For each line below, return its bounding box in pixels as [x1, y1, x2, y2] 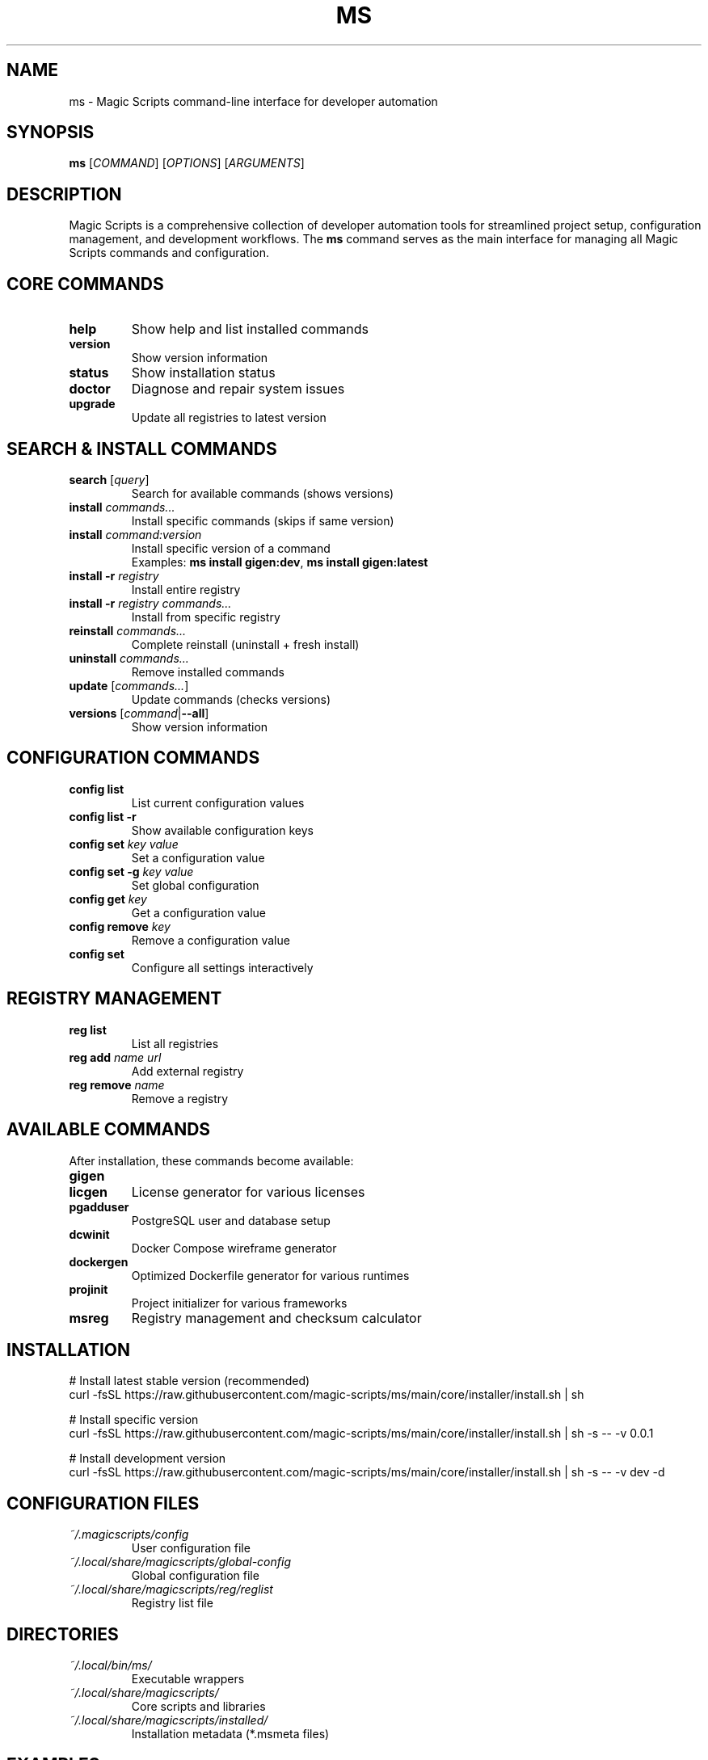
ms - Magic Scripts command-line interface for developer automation [69, 94, 438, 108]
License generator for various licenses [131, 1183, 365, 1200]
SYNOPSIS [6, 122, 95, 143]
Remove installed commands [131, 664, 284, 679]
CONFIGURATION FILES [6, 1493, 200, 1514]
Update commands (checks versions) [131, 692, 331, 706]
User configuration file [131, 1541, 251, 1556]
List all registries [131, 1036, 219, 1051]
